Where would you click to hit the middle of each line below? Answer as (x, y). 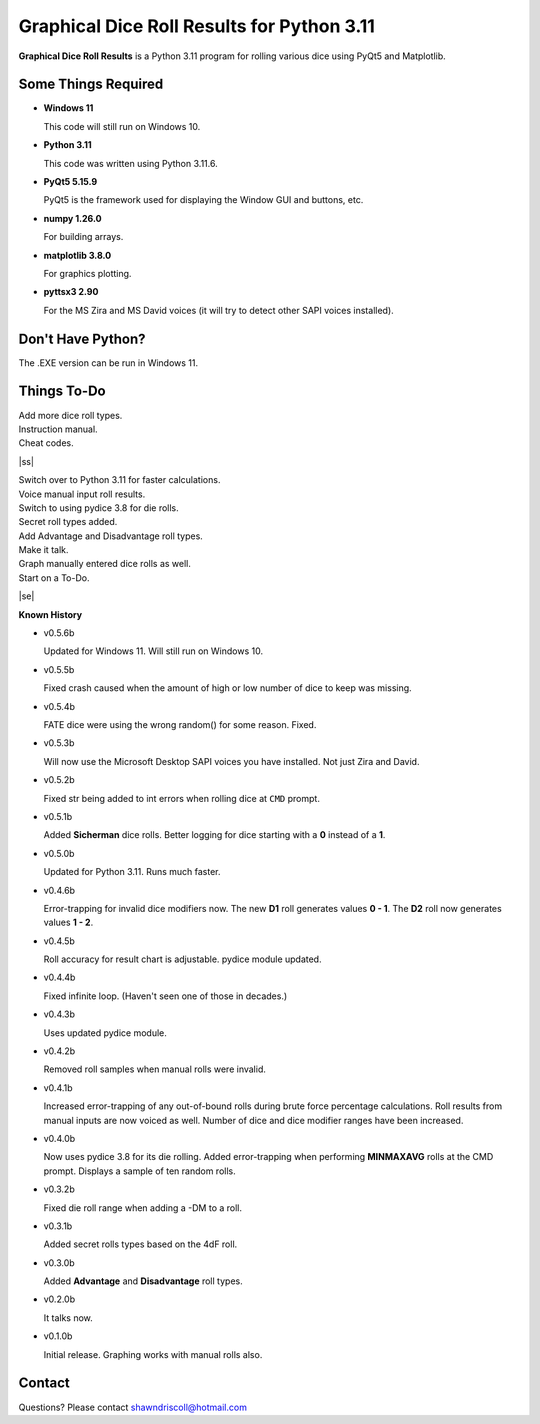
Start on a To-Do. (54, 577)
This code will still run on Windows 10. (122, 126)
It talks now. (68, 1317)
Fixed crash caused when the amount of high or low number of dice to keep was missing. (227, 688)
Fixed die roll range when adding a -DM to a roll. (143, 1207)
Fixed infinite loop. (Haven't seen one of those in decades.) (165, 996)
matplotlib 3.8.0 (77, 255)
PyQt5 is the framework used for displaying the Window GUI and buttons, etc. (203, 200)
